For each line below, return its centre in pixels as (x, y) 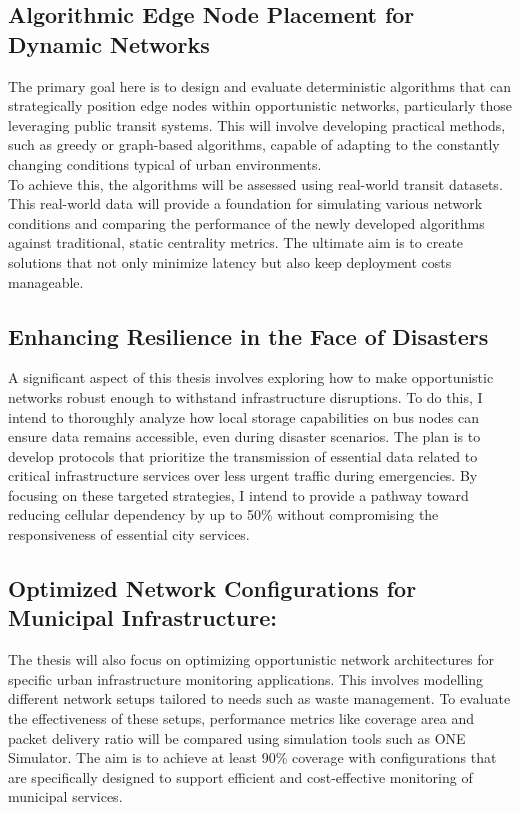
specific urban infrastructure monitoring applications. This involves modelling (246, 678)
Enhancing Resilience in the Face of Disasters (248, 335)
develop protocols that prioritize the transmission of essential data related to (243, 455)
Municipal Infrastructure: (142, 617)
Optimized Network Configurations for (212, 588)
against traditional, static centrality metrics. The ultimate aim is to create (236, 242)
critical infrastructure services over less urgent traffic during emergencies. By (243, 475)
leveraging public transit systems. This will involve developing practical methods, (257, 124)
